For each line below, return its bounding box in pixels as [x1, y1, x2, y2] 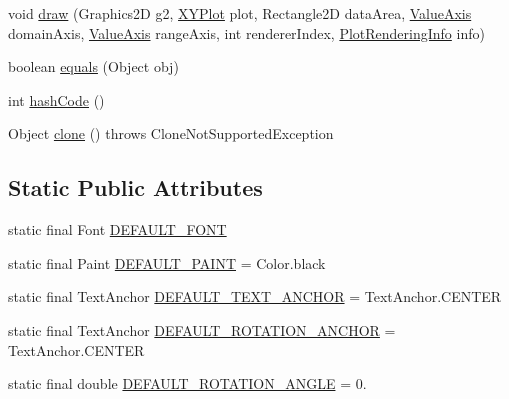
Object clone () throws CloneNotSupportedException [8, 123, 334, 144]
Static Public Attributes [8, 172, 263, 203]
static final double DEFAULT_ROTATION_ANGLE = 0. [8, 373, 367, 394]
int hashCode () [8, 89, 105, 110]
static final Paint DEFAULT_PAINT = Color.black [8, 252, 326, 273]
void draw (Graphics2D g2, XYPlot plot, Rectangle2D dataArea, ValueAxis [8, 3, 472, 23]
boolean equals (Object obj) [8, 56, 179, 77]
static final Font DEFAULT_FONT [8, 219, 227, 240]
